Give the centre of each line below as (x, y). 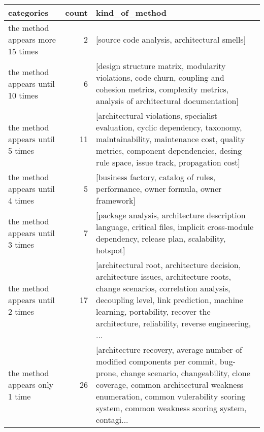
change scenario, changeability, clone (185, 373)
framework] (115, 200)
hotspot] (110, 250)
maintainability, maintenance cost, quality (170, 139)
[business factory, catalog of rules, (156, 177)
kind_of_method (131, 12)
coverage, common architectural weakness (170, 385)
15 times (23, 51)
